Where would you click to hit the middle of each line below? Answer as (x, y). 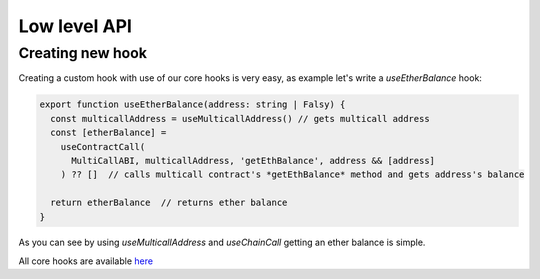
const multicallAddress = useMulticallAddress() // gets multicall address (240, 118)
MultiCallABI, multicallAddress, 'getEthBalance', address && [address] (253, 160)
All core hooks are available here (86, 261)
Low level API (75, 26)
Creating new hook (83, 53)
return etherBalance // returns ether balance (169, 203)
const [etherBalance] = (108, 133)
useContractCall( (103, 146)
